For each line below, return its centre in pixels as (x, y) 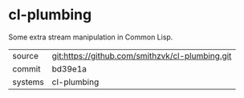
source (25, 55)
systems (28, 82)
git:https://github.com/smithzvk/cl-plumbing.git (142, 55)
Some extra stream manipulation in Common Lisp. (91, 37)
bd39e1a (69, 68)
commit (26, 68)
